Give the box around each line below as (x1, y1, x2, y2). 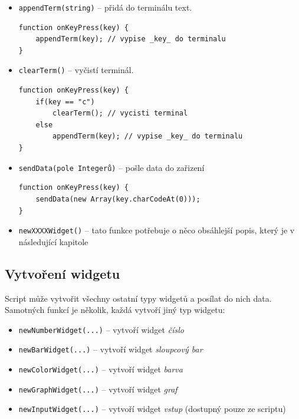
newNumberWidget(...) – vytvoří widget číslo (18, 323, 184, 335)
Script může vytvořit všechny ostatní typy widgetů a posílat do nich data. (5, 292, 272, 304)
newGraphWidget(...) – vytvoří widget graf (18, 382, 178, 395)
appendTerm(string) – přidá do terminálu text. (18, 1, 192, 13)
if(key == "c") (35, 97, 95, 106)
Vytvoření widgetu (5, 264, 120, 282)
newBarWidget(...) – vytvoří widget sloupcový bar (18, 343, 203, 355)
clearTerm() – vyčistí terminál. (18, 64, 134, 76)
